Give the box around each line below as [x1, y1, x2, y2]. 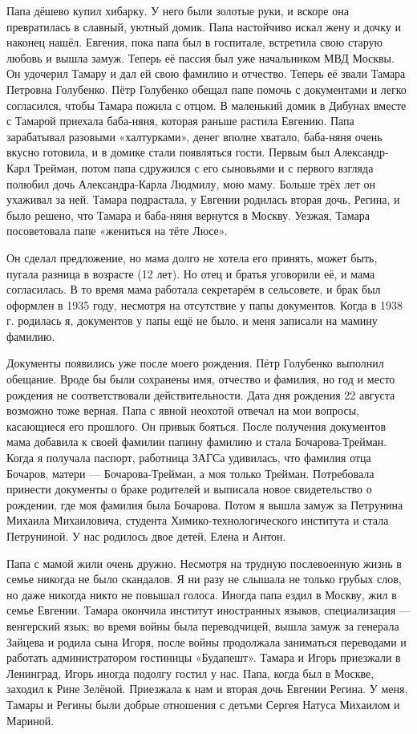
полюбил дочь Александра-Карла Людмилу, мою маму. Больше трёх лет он [6, 175, 375, 192]
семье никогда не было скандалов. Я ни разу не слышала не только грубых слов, [6, 570, 402, 587]
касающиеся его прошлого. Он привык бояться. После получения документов [6, 417, 387, 434]
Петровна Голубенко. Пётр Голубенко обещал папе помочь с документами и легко [6, 80, 407, 97]
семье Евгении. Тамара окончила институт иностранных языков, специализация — [6, 602, 411, 618]
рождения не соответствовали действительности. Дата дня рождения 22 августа [6, 386, 395, 403]
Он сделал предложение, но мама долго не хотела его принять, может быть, [6, 249, 378, 266]
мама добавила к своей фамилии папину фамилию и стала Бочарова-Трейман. [6, 433, 387, 450]
